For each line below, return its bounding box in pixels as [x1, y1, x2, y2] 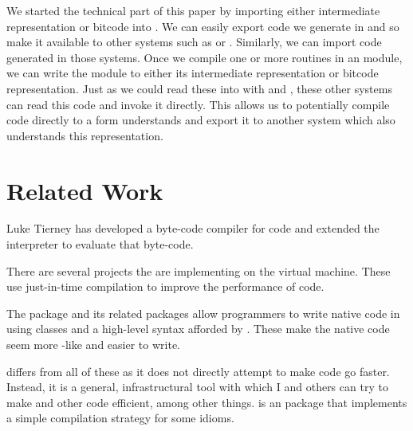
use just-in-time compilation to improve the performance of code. [6, 278, 324, 295]
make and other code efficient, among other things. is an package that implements [6, 394, 407, 410]
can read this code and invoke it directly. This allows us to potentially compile [6, 96, 390, 112]
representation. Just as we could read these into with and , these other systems [6, 80, 392, 96]
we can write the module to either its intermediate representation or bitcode [6, 65, 379, 81]
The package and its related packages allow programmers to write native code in [6, 304, 400, 321]
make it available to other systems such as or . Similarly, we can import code [6, 33, 382, 50]
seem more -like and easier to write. [6, 336, 180, 353]
